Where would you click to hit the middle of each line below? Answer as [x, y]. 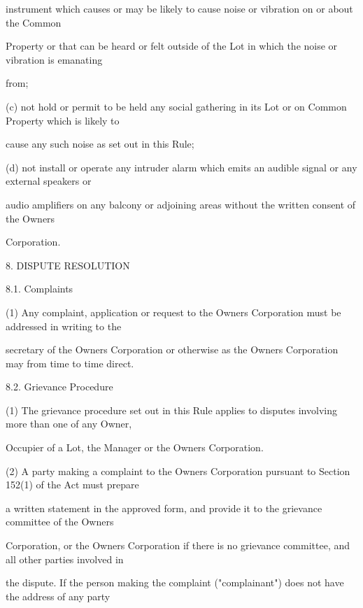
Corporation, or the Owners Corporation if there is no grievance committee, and [178, 545]
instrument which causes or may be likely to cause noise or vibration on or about [179, 8]
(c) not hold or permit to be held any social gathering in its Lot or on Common [176, 106]
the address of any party [58, 596]
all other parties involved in [65, 559]
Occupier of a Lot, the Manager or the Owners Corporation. [135, 447]
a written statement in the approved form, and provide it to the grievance [164, 508]
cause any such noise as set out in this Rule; [100, 144]
